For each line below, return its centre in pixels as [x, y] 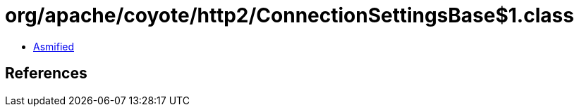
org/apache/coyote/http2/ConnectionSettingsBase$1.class [289, 15]
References [46, 73]
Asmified [54, 46]
